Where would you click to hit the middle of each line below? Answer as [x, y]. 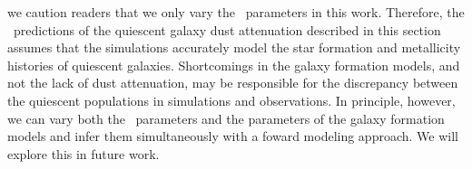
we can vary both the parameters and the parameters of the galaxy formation [226, 118]
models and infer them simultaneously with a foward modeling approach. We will [233, 136]
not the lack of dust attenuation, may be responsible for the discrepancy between [233, 83]
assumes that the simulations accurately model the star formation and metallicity [234, 47]
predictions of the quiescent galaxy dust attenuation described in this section [227, 29]
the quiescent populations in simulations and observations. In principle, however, [231, 100]
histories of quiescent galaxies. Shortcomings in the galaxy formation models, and [234, 65]
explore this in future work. [84, 153]
